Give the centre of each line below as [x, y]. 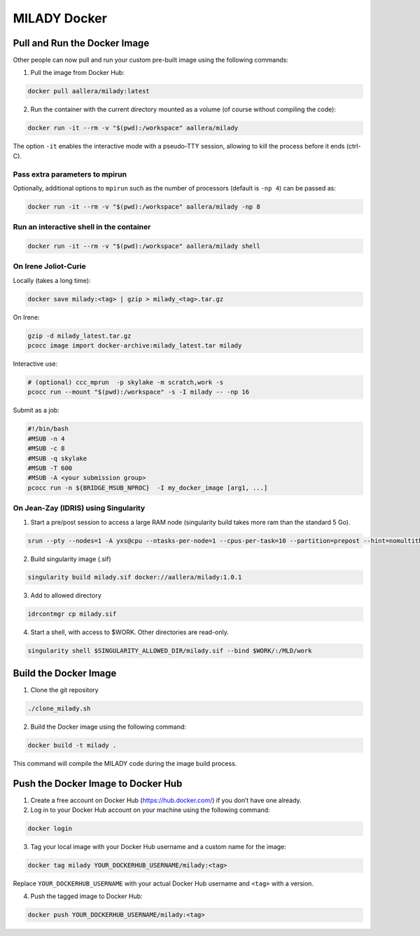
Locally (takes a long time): [52, 280]
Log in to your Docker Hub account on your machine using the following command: [150, 810]
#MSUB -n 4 [46, 439]
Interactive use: [35, 364]
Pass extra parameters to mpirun [70, 174]
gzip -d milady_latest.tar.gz [79, 336]
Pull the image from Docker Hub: [78, 73]
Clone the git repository [64, 689]
